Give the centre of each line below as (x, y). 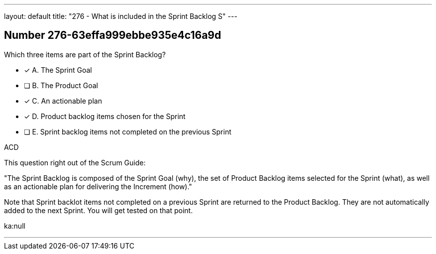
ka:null (15, 226)
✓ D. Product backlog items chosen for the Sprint (105, 116)
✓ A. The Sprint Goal (58, 70)
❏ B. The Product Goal (61, 85)
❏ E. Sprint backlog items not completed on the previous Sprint (128, 131)
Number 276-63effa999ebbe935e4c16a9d (113, 35)
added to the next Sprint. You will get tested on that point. (99, 210)
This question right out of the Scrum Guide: (75, 162)
